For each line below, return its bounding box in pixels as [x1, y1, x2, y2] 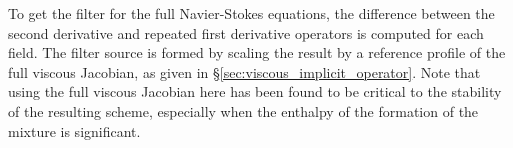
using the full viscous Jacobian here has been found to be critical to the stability [8, 81, 502, 102]
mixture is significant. [8, 120, 141, 141]
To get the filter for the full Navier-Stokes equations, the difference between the [8, 3, 495, 23]
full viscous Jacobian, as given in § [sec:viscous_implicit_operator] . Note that [8, 61, 481, 82]
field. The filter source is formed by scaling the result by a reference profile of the [8, 42, 506, 63]
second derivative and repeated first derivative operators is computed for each [8, 22, 484, 43]
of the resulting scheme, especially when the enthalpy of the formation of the [8, 100, 479, 121]
